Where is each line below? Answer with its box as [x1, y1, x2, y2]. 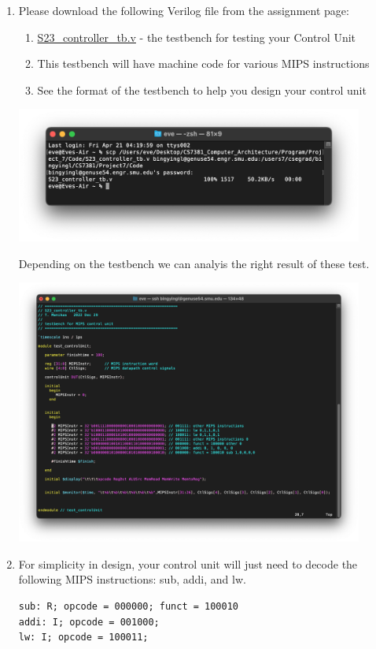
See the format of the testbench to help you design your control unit [37, 81, 367, 98]
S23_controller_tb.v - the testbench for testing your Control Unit [37, 28, 356, 45]
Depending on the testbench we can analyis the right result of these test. [18, 255, 370, 271]
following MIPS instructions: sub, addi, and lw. [18, 571, 246, 587]
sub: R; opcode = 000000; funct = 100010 [18, 601, 238, 613]
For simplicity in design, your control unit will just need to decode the [18, 555, 358, 572]
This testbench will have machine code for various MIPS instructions [37, 55, 370, 72]
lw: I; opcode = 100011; [18, 632, 149, 643]
